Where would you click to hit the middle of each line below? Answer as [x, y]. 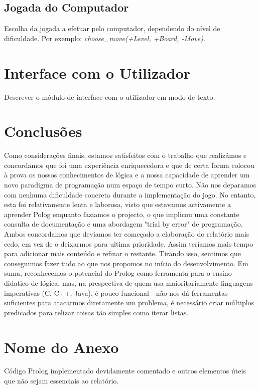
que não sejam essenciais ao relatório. [61, 381]
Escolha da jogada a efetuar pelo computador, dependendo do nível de [112, 28]
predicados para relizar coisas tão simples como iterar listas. [96, 312]
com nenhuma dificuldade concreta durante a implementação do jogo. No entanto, [130, 194]
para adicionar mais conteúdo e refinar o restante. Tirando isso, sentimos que [123, 253]
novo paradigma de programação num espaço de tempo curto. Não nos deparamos [130, 185]
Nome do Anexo [61, 347]
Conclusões [43, 131]
